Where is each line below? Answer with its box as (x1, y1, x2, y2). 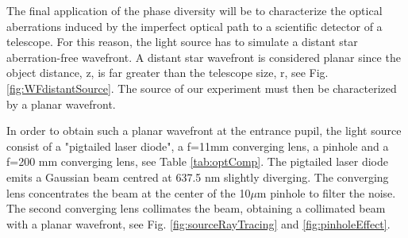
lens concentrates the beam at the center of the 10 (6, 184, 251, 201)
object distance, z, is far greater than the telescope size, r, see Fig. (6, 64, 329, 81)
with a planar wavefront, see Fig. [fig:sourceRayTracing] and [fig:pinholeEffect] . (6, 215, 391, 232)
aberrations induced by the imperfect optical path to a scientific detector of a (6, 17, 383, 34)
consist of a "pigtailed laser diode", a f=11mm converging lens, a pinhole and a (6, 137, 389, 154)
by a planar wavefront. (6, 95, 116, 112)
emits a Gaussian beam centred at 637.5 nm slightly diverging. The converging (6, 168, 389, 185)
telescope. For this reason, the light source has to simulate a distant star (6, 33, 358, 50)
